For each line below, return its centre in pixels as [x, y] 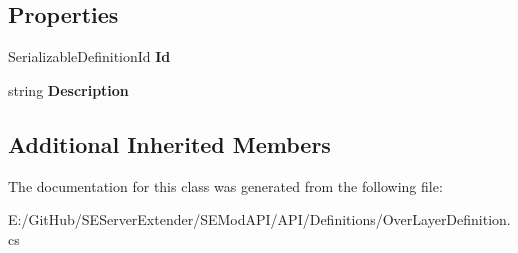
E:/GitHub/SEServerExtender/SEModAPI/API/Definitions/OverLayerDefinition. [259, 219]
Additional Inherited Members [169, 143]
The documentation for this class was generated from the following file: [225, 185]
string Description [68, 89]
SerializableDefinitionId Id [89, 56]
